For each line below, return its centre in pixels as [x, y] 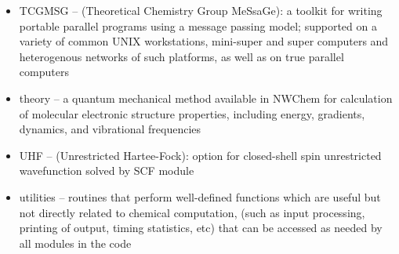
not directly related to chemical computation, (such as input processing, [192, 212]
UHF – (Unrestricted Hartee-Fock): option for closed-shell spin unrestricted [200, 155]
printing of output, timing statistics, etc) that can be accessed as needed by [201, 228]
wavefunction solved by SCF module [107, 171]
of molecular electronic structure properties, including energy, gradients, [192, 113]
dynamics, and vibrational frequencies [110, 129]
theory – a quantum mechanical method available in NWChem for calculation [206, 98]
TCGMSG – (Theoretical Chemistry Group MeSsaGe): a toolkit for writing [201, 10]
